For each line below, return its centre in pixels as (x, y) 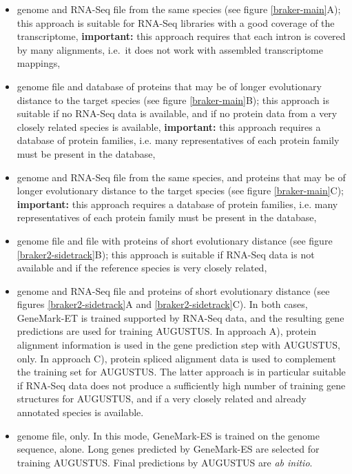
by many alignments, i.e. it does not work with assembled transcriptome (170, 49)
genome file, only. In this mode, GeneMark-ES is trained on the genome (168, 435)
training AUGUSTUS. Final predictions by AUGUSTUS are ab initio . (165, 462)
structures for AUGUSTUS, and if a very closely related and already (162, 399)
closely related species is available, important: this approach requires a (169, 126)
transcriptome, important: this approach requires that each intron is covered (181, 36)
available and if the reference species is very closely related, (142, 268)
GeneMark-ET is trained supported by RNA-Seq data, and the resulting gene (180, 317)
